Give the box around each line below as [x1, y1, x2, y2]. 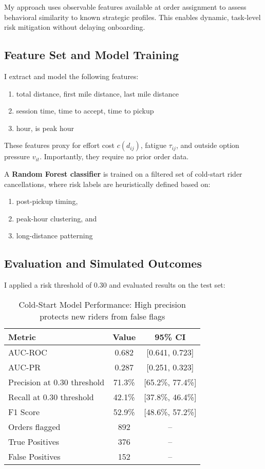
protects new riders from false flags [40, 310, 165, 322]
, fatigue [140, 140, 166, 151]
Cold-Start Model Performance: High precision [18, 298, 186, 310]
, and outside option [176, 140, 239, 151]
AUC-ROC [8, 346, 47, 358]
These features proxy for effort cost [4, 140, 115, 151]
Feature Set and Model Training [4, 47, 179, 63]
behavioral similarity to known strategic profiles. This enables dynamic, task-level [4, 11, 261, 22]
